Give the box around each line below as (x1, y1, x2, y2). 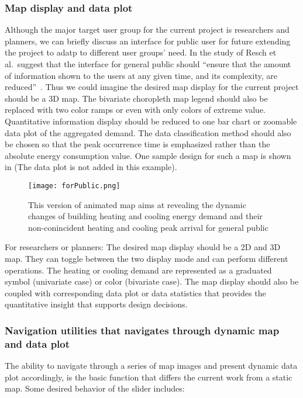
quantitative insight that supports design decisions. (5, 298, 188, 310)
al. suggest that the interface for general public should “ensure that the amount (5, 58, 291, 70)
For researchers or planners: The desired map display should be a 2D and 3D (5, 241, 281, 253)
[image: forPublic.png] (28, 181, 120, 190)
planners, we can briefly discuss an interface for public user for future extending (5, 34, 291, 47)
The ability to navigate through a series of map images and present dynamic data (5, 359, 298, 372)
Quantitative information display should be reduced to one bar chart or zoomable (5, 115, 297, 127)
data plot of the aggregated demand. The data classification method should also (5, 126, 291, 139)
